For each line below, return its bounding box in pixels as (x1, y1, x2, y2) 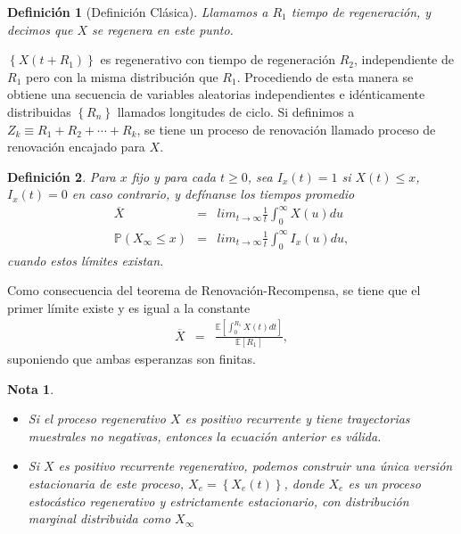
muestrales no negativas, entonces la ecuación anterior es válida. (28, 426, 382, 445)
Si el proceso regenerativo (28, 409, 166, 428)
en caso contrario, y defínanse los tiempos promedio (71, 185, 355, 203)
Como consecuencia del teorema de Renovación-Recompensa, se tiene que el (7, 281, 421, 300)
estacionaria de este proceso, (28, 474, 185, 492)
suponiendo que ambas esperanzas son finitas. (7, 349, 256, 368)
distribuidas (7, 102, 71, 120)
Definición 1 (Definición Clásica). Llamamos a (7, 3, 268, 21)
